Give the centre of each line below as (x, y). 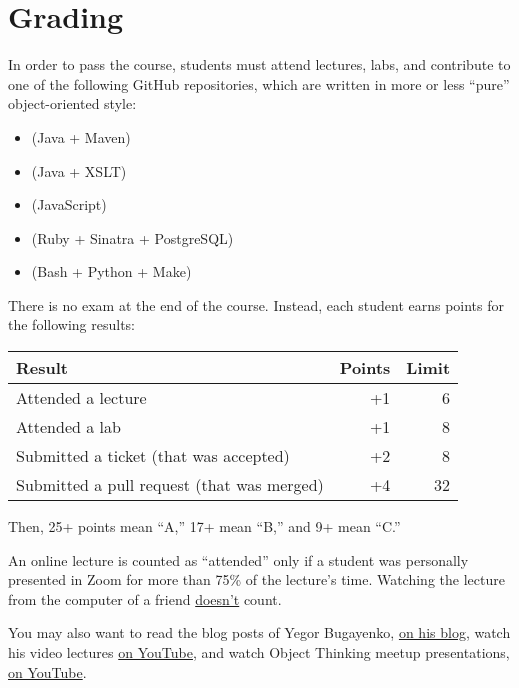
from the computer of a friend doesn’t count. (145, 598)
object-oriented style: (72, 103)
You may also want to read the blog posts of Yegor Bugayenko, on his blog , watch (259, 632)
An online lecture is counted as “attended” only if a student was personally (238, 559)
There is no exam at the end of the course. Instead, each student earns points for (256, 304)
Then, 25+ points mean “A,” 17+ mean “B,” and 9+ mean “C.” (204, 526)
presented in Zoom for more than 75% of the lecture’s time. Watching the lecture (256, 579)
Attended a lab (68, 427)
